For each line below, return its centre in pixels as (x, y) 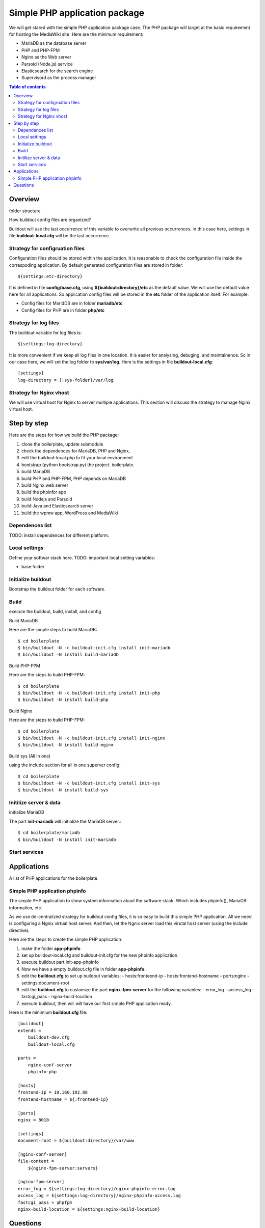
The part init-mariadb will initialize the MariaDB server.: (65, 821)
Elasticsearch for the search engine (57, 71)
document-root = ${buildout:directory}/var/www (76, 1141)
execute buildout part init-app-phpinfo (60, 962)
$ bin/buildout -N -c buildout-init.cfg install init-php (89, 693)
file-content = (36, 1161)
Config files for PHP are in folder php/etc (63, 310)
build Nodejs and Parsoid (47, 499)
